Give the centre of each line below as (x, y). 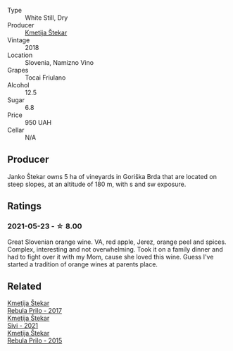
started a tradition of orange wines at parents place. (83, 264)
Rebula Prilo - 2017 (34, 311)
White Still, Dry (46, 18)
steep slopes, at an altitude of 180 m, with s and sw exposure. (97, 184)
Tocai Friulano (45, 78)
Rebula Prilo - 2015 (35, 340)
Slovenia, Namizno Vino (59, 62)
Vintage (19, 40)
